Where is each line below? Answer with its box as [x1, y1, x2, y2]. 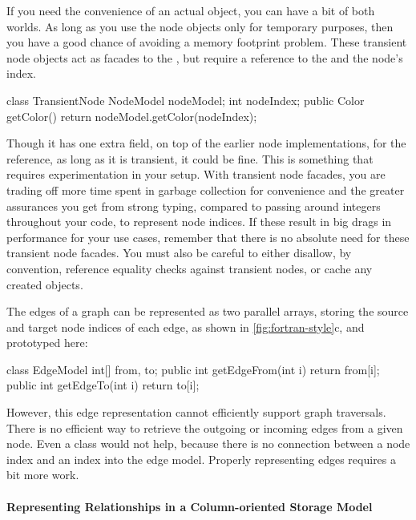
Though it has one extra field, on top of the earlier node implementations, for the [6, 135, 406, 151]
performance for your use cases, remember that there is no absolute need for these [6, 228, 410, 245]
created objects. [6, 276, 83, 292]
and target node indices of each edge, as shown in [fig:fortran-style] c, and [6, 318, 365, 335]
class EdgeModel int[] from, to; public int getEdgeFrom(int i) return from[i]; [6, 361, 380, 377]
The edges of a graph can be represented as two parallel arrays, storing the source [6, 303, 409, 320]
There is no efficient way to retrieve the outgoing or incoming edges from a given [6, 419, 403, 436]
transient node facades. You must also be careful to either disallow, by [6, 244, 352, 261]
